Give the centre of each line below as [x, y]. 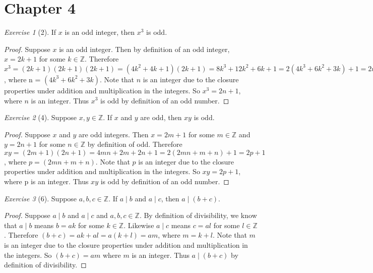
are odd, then [161, 117]
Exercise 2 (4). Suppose [41, 117]
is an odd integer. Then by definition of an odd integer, [144, 49]
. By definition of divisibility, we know [198, 215]
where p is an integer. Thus [46, 181]
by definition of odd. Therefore [135, 144]
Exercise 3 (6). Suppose [41, 198]
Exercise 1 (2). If [30, 32]
